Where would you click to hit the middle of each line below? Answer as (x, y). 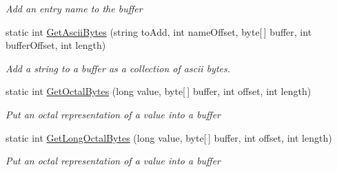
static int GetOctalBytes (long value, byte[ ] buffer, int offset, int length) (159, 91)
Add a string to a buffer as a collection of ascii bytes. (118, 68)
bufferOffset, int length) (56, 45)
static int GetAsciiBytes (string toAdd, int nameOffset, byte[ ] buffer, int (159, 31)
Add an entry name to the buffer (74, 8)
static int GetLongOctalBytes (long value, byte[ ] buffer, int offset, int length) (169, 137)
